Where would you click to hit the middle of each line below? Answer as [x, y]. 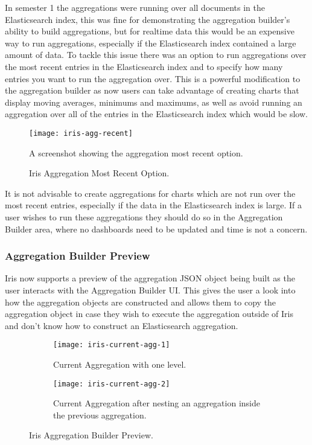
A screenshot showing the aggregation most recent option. [136, 152]
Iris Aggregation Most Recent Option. [99, 173]
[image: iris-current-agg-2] [112, 384]
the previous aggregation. [100, 415]
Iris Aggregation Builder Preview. [91, 435]
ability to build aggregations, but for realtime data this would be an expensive [150, 31]
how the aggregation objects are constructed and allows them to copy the [141, 302]
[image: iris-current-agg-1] [112, 345]
